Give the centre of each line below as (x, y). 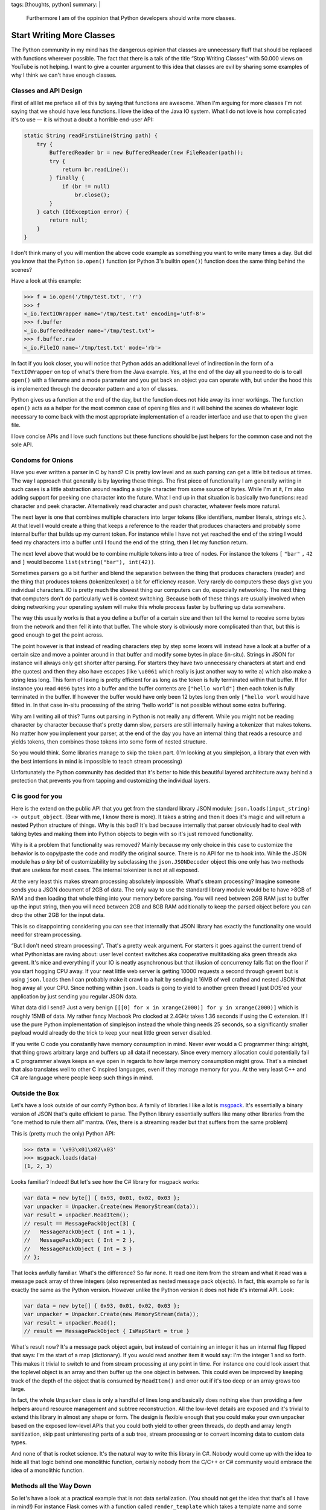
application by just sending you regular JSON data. (75, 996)
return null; (69, 220)
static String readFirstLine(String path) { (91, 136)
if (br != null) (86, 186)
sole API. (22, 445)
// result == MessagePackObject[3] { (80, 1223)
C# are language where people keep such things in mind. (82, 1078)
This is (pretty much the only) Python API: (63, 1133)
